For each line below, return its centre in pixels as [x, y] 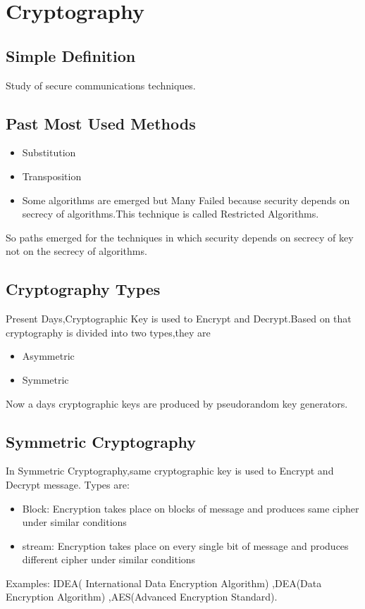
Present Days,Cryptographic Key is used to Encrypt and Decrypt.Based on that [179, 319]
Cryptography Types [83, 289]
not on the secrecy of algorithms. [76, 251]
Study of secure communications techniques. [101, 85]
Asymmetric [48, 356]
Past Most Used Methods [101, 123]
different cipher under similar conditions [109, 559]
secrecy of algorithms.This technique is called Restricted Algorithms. [171, 214]
